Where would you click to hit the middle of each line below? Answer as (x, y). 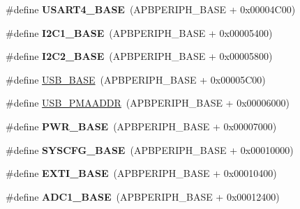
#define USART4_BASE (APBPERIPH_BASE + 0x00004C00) (151, 9)
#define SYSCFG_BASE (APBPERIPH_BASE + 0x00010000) (150, 149)
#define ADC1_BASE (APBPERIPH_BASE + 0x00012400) (143, 196)
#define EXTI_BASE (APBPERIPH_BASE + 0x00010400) (141, 173)
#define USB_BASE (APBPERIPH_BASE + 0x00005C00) (136, 79)
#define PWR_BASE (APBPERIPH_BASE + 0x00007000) (141, 126)
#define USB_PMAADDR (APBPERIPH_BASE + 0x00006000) (148, 103)
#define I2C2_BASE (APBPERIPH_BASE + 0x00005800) (139, 56)
